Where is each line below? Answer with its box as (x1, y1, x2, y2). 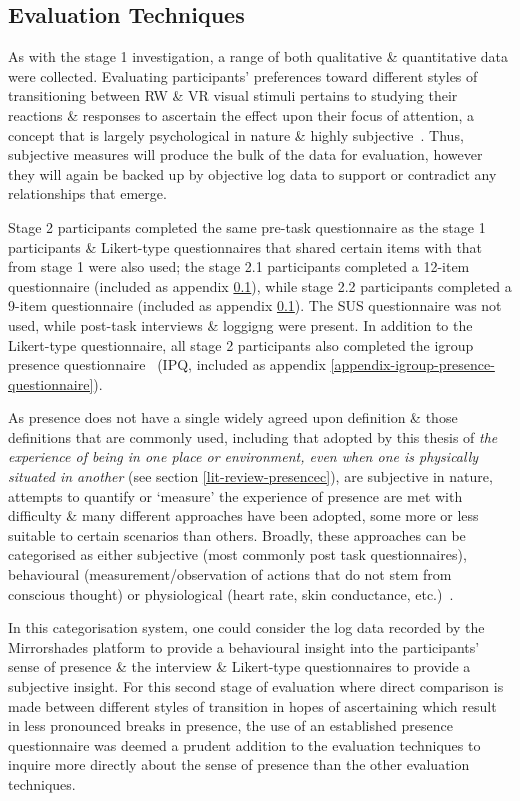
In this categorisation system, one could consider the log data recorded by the (8, 617, 485, 638)
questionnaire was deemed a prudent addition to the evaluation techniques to (8, 734, 481, 755)
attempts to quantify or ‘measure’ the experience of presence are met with (8, 485, 463, 506)
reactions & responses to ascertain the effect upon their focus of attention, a (8, 104, 475, 125)
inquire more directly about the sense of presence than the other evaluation (8, 754, 470, 775)
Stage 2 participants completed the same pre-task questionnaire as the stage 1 (8, 216, 486, 237)
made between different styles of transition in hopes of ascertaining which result (8, 695, 497, 716)
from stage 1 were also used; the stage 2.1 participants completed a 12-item (8, 256, 470, 277)
